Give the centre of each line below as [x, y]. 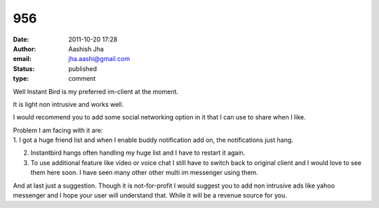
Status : [24, 69]
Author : [25, 48]
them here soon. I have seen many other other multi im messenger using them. [145, 173]
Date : [21, 39]
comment [82, 79]
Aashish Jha [86, 48]
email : [22, 59]
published [83, 69]
